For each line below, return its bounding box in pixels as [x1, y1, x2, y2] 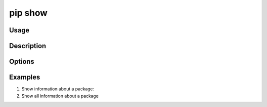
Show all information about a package [21, 93, 99, 99]
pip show [9, 7, 48, 18]
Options [9, 57, 35, 66]
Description [9, 42, 46, 50]
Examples [9, 73, 41, 81]
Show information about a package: [21, 86, 94, 92]
